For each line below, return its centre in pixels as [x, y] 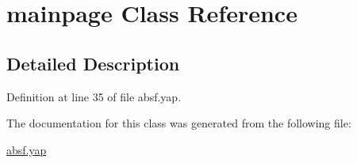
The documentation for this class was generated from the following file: [179, 123]
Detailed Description [93, 63]
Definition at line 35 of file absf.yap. [94, 96]
